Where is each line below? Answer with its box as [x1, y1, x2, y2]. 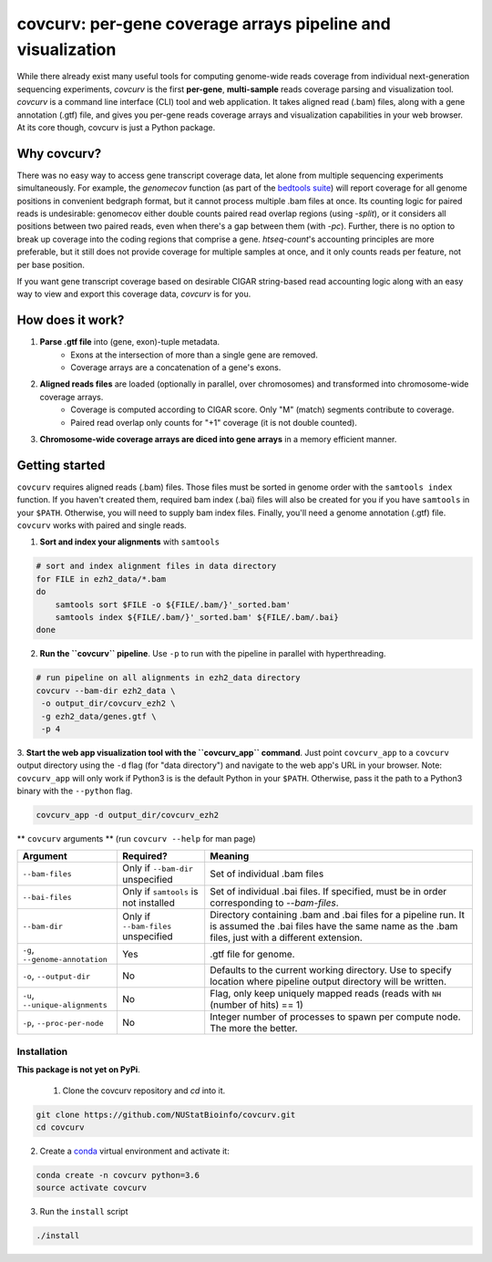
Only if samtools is [121, 885, 199, 898]
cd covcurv [36, 1122, 85, 1133]
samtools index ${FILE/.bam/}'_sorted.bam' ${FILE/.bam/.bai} [55, 612, 339, 622]
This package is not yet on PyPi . [16, 1064, 140, 1075]
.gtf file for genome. [210, 947, 295, 960]
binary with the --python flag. [16, 785, 133, 797]
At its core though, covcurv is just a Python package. [16, 121, 216, 132]
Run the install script [39, 1206, 128, 1217]
